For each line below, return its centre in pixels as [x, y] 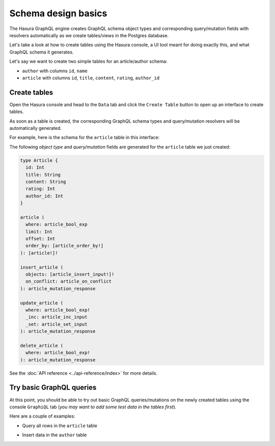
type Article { [39, 160]
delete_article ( [42, 345]
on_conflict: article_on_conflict [69, 282]
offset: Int [40, 239]
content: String [46, 182]
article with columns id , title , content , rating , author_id [91, 78]
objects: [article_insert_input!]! [70, 274]
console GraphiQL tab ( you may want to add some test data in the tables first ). [93, 407]
